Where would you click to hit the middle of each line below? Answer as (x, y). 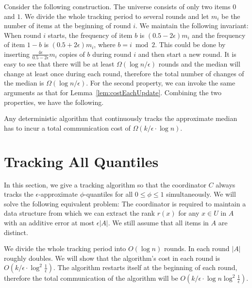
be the (231, 16)
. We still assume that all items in (158, 222)
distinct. (16, 232)
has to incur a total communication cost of (67, 127)
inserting (17, 54)
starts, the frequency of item (90, 35)
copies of (72, 54)
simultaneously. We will (201, 194)
